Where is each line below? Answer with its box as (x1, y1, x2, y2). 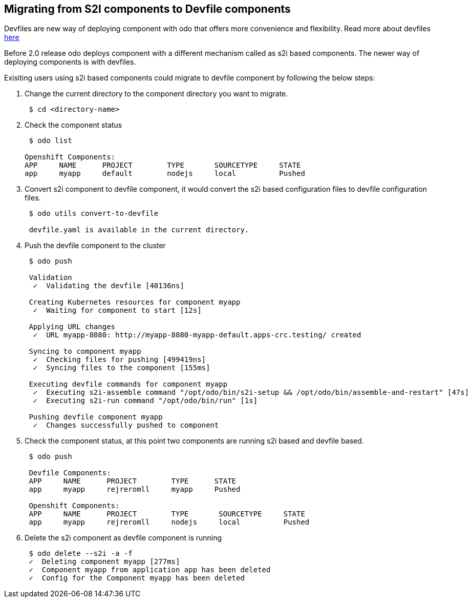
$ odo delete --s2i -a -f (29, 549, 133, 558)
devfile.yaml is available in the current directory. (29, 226, 249, 234)
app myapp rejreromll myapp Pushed (29, 485, 241, 494)
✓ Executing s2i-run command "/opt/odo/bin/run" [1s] (33, 396, 258, 405)
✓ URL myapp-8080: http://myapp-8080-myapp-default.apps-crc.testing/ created (33, 331, 361, 339)
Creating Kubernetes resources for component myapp (29, 298, 241, 307)
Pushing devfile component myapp (29, 413, 163, 422)
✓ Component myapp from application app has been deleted (29, 566, 271, 574)
